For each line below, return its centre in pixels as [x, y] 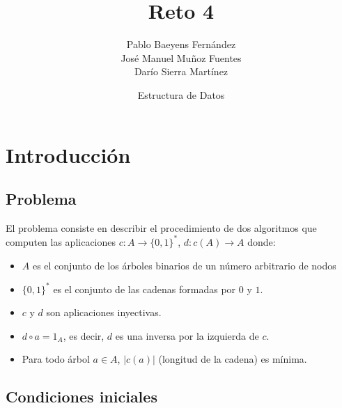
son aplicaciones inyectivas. [104, 312]
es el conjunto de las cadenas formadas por [145, 289]
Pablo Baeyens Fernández [181, 44]
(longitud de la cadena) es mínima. [233, 359]
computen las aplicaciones [61, 241]
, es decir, [84, 335]
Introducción [68, 154]
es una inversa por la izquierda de [187, 335]
